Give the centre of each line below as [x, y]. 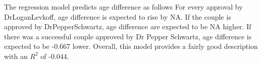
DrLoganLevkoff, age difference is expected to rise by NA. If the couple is [118, 16]
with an [16, 56]
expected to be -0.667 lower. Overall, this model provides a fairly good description [131, 46]
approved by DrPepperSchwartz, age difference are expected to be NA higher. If [128, 26]
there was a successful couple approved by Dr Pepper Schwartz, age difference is [128, 36]
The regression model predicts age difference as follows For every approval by [123, 7]
